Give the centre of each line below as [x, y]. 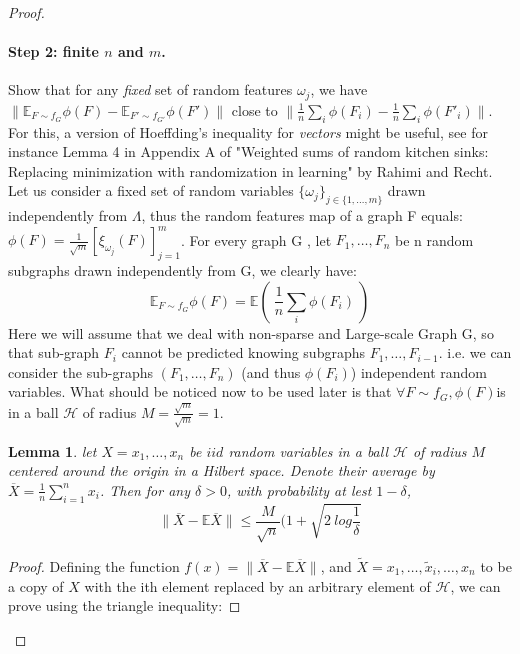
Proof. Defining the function [94, 565]
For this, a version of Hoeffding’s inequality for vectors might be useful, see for [248, 131]
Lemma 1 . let [52, 450]
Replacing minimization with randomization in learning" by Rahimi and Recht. [250, 170]
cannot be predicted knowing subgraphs [243, 352]
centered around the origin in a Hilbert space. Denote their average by [221, 470]
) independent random [419, 371]
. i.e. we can [475, 352]
